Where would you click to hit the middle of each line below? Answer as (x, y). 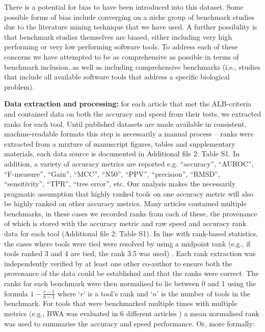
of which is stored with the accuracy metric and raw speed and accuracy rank (125, 223)
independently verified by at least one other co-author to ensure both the (118, 263)
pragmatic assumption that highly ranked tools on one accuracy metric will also (129, 193)
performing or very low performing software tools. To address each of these (121, 47)
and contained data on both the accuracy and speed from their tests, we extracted (132, 113)
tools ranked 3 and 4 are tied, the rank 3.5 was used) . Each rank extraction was (130, 253)
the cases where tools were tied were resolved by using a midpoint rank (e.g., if (127, 243)
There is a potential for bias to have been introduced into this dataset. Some (124, 7)
